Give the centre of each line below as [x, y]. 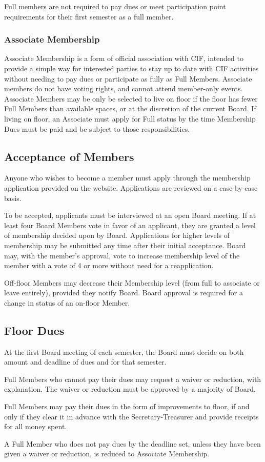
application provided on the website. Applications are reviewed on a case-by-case [131, 187]
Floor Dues [34, 330]
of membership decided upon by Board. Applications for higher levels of [117, 235]
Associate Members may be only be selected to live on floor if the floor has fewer [131, 98]
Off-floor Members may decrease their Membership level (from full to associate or [132, 282]
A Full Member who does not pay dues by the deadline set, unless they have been [132, 443]
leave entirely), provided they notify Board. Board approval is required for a [124, 293]
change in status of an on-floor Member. [67, 302]
